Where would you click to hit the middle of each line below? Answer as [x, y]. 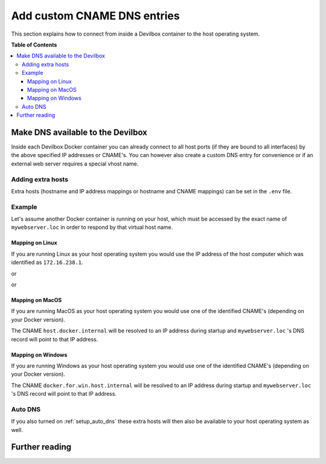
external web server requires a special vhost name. [75, 164]
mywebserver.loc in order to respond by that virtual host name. [92, 227]
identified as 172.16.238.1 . [47, 262]
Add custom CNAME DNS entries [96, 16]
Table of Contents [34, 45]
